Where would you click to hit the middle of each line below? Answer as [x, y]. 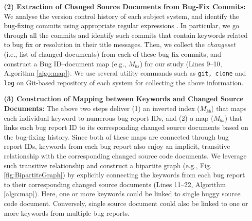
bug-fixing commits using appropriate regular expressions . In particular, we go [122, 25]
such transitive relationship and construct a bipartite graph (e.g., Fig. [108, 165]
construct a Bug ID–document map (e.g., [65, 63]
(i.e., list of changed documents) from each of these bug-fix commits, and [113, 54]
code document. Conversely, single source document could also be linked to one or [126, 203]
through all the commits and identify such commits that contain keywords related [126, 35]
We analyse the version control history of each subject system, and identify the [122, 16]
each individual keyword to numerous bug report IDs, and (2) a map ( [109, 118]
